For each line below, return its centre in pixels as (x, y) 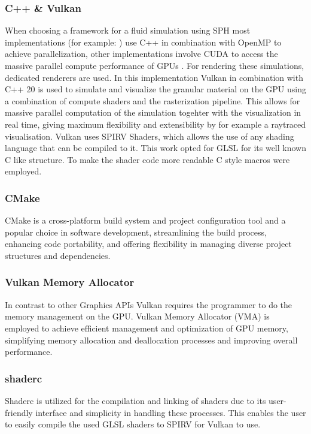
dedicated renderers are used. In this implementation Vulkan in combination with (154, 77)
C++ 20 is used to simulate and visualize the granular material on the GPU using (156, 89)
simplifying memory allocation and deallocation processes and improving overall (151, 340)
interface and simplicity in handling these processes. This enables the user (171, 412)
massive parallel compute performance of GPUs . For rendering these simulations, (155, 65)
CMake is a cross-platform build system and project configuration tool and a (145, 220)
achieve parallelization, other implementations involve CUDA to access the (141, 54)
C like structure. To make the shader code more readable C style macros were (147, 159)
